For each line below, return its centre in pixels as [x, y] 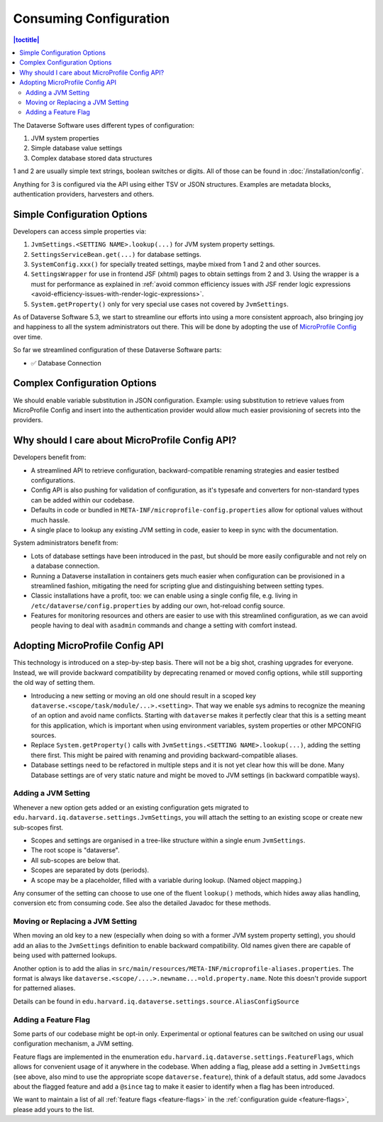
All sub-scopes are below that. [76, 860]
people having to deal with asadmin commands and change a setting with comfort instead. [164, 625]
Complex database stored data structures [91, 158]
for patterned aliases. [44, 988]
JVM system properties [65, 138]
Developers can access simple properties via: [80, 231]
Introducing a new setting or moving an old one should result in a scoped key [144, 695]
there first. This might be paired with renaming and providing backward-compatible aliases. [164, 755]
